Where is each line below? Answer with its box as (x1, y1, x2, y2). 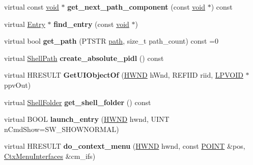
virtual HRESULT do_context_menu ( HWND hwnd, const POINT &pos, (4, 141, 245, 151)
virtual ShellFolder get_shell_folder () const (4, 96, 151, 107)
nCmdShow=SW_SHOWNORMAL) (4, 123, 119, 134)
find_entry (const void (53, 18, 129, 29)
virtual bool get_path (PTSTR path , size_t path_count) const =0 (4, 36, 219, 46)
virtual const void (4, 2, 59, 12)
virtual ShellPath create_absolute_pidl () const (4, 52, 164, 63)
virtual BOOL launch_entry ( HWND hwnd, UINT (4, 114, 170, 124)
